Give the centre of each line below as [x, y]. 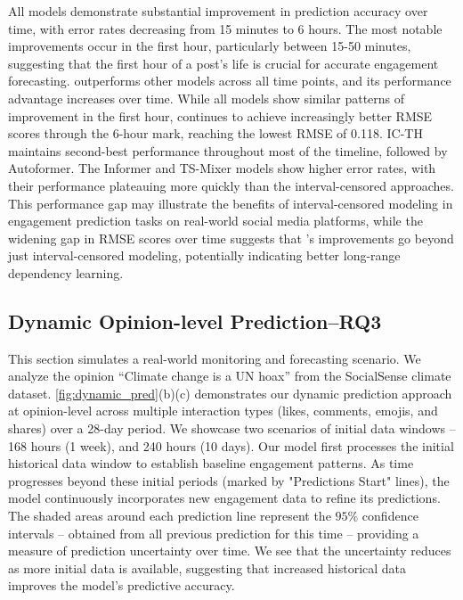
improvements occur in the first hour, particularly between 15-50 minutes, [210, 46]
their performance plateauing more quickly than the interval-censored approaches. [231, 185]
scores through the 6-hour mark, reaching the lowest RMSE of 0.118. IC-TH [215, 133]
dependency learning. [66, 272]
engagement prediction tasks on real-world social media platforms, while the [215, 221]
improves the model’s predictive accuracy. [122, 585]
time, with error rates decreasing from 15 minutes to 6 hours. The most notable [225, 28]
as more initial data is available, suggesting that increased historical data [207, 567]
